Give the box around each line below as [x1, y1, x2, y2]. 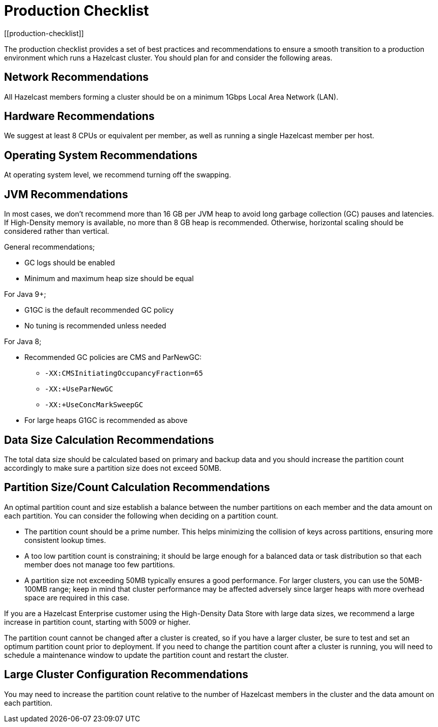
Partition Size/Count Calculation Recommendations [4, 481, 270, 494]
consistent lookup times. [24, 535, 106, 544]
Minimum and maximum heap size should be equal [24, 274, 194, 283]
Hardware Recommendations [4, 110, 155, 123]
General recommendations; [4, 243, 95, 252]
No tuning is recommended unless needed [24, 321, 166, 330]
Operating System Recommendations [4, 148, 198, 162]
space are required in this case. [24, 593, 129, 602]
